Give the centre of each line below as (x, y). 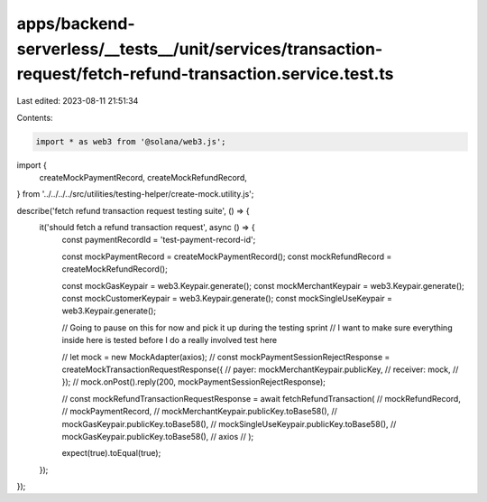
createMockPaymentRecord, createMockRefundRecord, (143, 177)
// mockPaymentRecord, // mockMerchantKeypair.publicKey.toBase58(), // (200, 412)
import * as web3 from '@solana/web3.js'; (131, 141)
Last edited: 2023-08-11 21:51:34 (78, 101)
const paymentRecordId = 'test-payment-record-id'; (159, 240)
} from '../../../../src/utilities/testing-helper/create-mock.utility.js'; (135, 194)
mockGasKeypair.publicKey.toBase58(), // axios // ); (158, 436)
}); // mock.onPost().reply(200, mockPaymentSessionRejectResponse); (194, 382)
